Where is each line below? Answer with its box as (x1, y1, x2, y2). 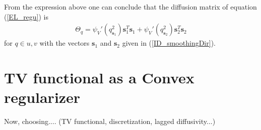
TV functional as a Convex (4, 67, 194, 87)
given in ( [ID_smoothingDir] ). (122, 38, 216, 48)
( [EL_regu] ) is (4, 11, 49, 22)
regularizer (4, 87, 81, 107)
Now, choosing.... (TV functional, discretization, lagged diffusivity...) (4, 116, 216, 126)
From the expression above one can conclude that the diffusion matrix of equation (4, 2, 257, 12)
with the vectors (39, 38, 90, 48)
